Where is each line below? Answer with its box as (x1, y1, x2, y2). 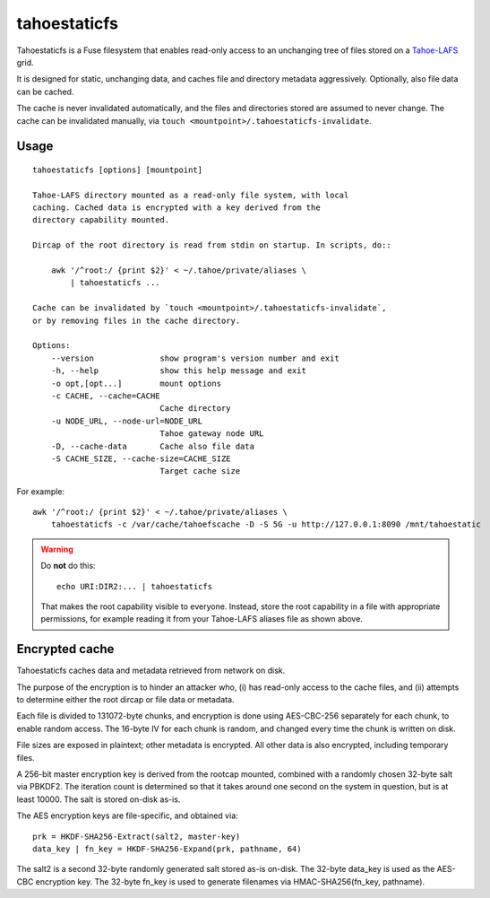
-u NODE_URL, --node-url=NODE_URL (50, 415, 203, 426)
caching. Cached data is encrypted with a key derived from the (32, 203, 322, 213)
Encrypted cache (16, 641, 115, 657)
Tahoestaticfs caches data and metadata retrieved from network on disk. (16, 665, 286, 676)
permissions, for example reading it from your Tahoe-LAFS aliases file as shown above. (40, 614, 363, 624)
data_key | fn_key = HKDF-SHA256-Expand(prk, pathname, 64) (32, 844, 302, 854)
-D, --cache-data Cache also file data (50, 440, 255, 451)
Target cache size (159, 466, 241, 476)
